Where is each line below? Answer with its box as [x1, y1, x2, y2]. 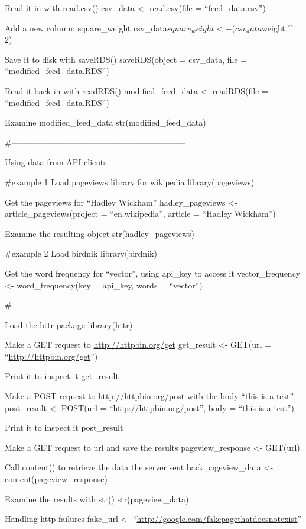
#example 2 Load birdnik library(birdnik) [5, 247, 157, 259]
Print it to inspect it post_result [5, 421, 123, 434]
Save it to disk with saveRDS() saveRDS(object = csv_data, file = [5, 53, 248, 65]
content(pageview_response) [5, 473, 108, 485]
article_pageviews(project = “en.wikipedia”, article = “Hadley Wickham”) [5, 207, 276, 220]
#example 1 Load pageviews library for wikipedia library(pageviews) [5, 175, 255, 188]
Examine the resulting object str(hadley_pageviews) [5, 227, 194, 239]
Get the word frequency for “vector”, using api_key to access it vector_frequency [5, 267, 301, 279]
